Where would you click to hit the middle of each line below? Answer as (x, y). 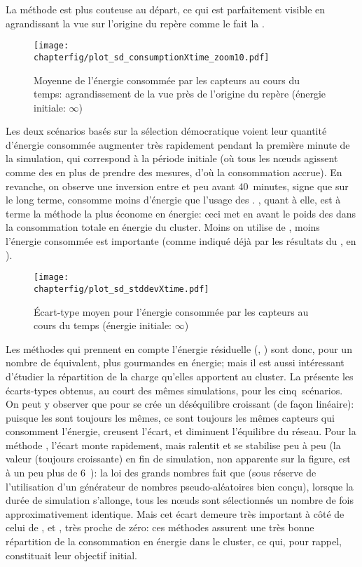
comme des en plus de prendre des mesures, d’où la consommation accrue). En (174, 172)
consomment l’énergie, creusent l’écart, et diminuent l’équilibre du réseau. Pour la (181, 431)
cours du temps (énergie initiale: (103, 325)
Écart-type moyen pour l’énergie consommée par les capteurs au (171, 311)
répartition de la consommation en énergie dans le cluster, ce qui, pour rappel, (174, 541)
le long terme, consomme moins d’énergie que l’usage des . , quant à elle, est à (173, 200)
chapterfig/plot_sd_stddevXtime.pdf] (121, 289)
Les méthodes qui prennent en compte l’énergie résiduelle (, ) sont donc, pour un (179, 348)
